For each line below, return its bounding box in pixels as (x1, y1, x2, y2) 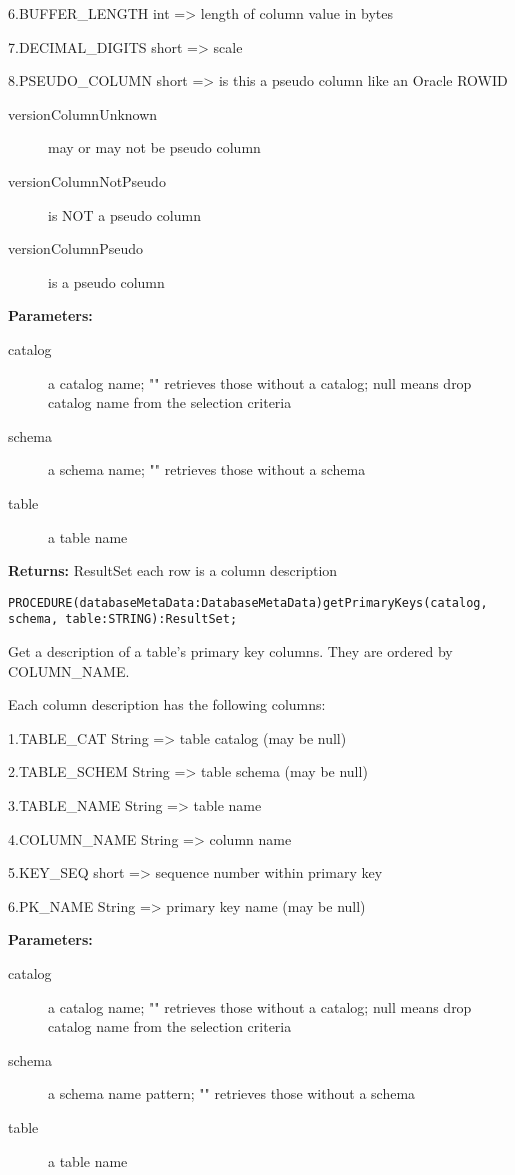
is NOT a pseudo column (48, 204, 201, 225)
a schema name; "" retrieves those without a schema (48, 459, 366, 480)
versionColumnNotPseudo (8, 170, 166, 191)
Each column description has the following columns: (8, 694, 326, 715)
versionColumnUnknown (8, 103, 158, 124)
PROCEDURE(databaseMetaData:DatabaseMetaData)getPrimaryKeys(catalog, (8, 595, 488, 610)
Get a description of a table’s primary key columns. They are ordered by (8, 641, 453, 661)
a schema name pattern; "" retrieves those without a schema (48, 1083, 416, 1104)
